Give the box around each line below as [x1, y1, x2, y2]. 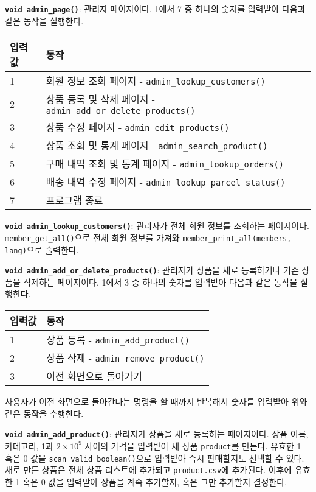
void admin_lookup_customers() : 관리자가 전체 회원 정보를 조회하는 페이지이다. [5, 219, 309, 232]
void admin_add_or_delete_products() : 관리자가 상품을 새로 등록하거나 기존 [5, 264, 299, 276]
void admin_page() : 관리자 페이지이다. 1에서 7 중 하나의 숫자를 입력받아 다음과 [5, 2, 306, 15]
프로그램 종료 [46, 193, 103, 208]
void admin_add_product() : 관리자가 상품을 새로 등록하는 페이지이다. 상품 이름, [5, 427, 309, 440]
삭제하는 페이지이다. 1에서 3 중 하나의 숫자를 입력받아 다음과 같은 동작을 [23, 275, 298, 288]
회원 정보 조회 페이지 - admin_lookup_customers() [46, 74, 266, 88]
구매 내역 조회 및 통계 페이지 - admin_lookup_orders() [46, 156, 284, 171]
